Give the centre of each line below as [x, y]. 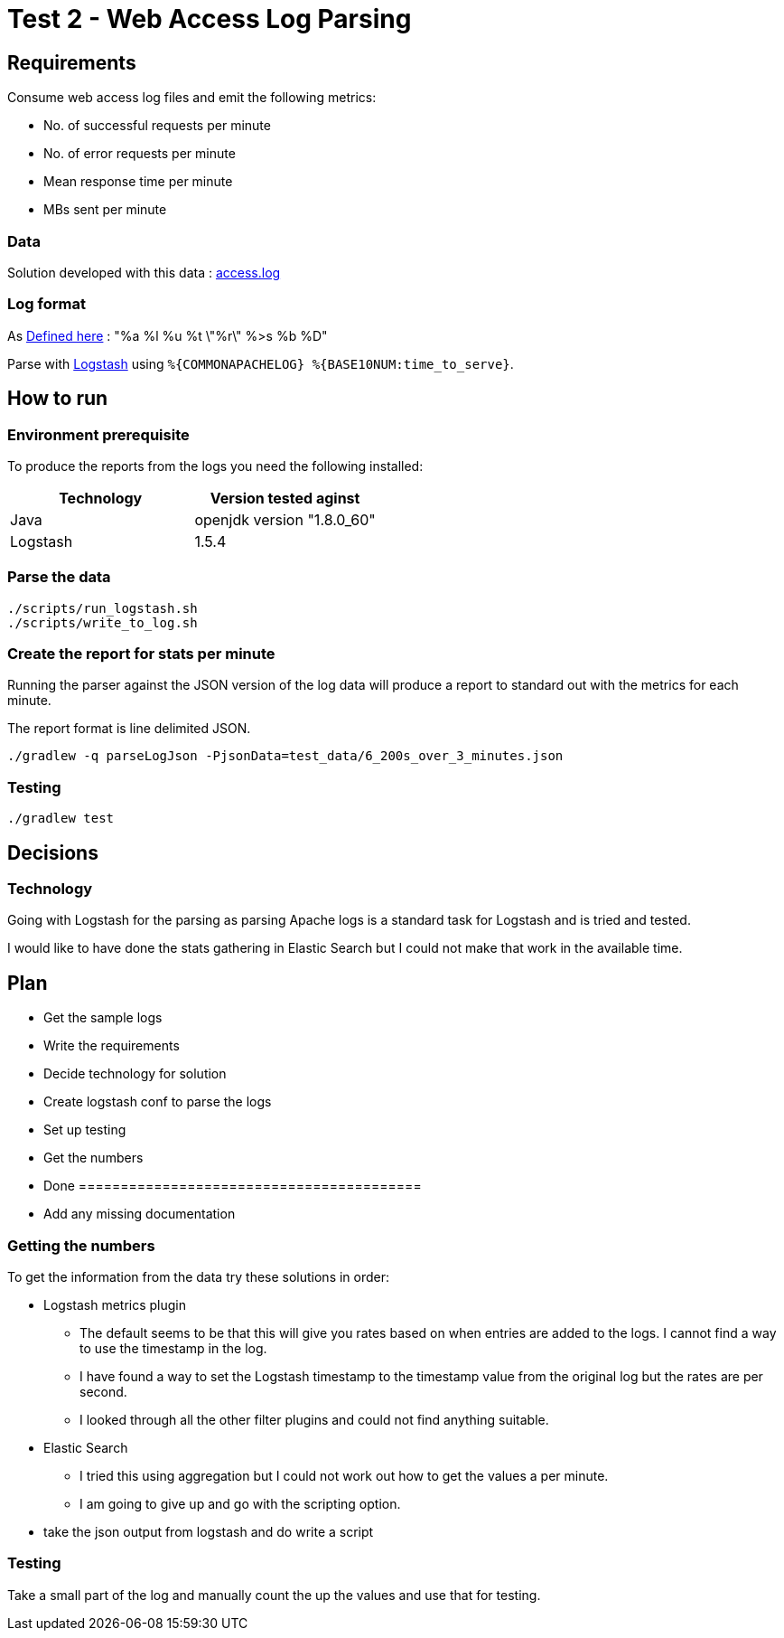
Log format [47, 304]
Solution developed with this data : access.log [144, 272]
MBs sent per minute [105, 210]
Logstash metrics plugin [115, 1304]
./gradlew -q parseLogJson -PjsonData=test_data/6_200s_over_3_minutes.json [285, 756]
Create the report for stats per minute [141, 654]
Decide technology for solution [135, 1074]
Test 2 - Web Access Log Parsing [210, 19]
